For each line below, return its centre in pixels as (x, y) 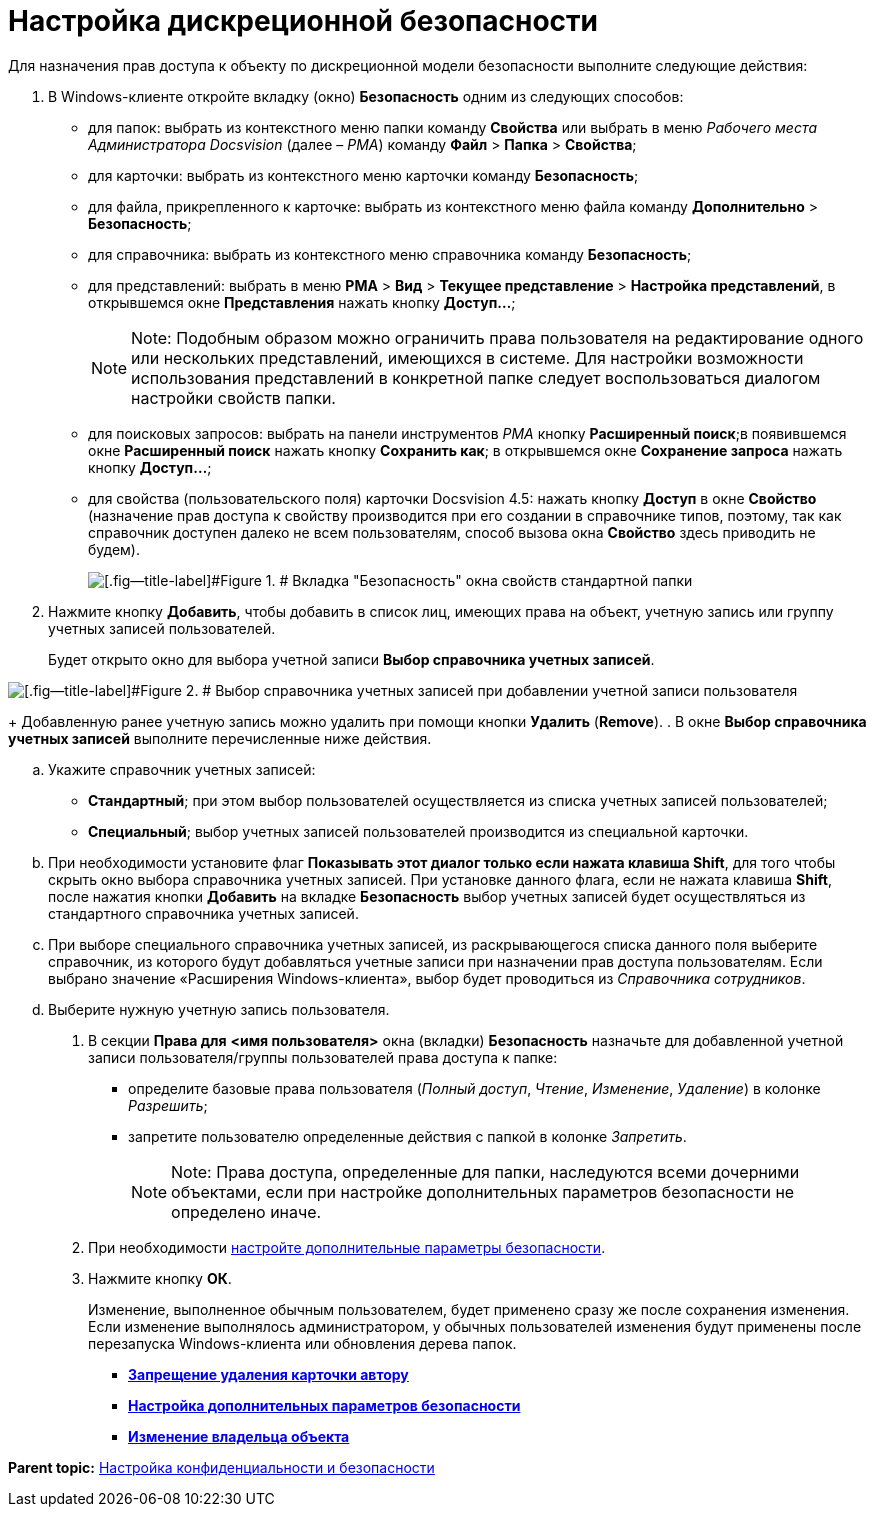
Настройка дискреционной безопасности (303, 21)
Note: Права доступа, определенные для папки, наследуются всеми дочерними (485, 1171)
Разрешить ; (168, 1105)
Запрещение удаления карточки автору (268, 1374)
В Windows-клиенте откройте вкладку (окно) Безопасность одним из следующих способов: (366, 96)
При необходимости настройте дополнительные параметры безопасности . (347, 1247)
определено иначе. (246, 1211)
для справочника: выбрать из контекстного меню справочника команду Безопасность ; (390, 254)
